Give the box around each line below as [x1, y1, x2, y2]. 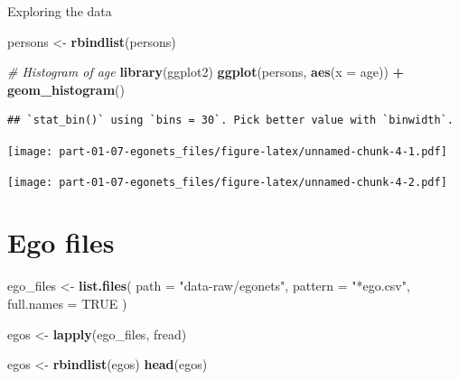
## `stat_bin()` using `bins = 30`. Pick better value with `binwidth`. [7, 114, 454, 127]
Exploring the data [7, 2, 112, 20]
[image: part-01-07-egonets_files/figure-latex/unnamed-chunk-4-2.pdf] [7, 175, 447, 189]
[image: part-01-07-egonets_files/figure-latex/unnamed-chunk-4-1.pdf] [7, 144, 447, 158]
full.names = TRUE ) [7, 294, 127, 312]
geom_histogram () [7, 79, 125, 98]
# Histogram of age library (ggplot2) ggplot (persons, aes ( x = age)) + [7, 62, 405, 81]
